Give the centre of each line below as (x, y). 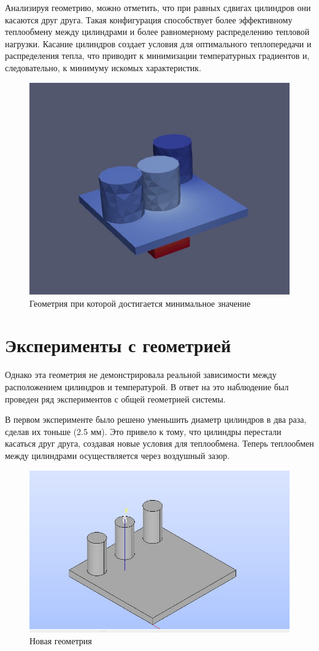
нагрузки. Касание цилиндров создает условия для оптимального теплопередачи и (158, 43)
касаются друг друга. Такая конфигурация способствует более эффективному (149, 19)
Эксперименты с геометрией (118, 345)
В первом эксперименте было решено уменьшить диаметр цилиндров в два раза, (156, 419)
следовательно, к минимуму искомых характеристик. (103, 67)
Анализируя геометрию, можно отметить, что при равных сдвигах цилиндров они (158, 7)
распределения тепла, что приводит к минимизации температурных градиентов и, (157, 56)
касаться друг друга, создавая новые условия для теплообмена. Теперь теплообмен (159, 443)
